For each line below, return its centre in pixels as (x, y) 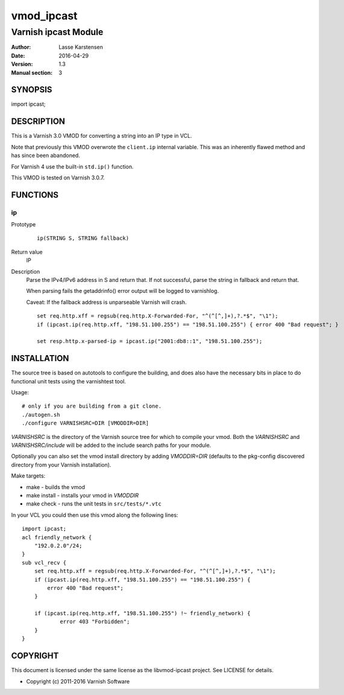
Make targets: (28, 476)
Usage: (20, 392)
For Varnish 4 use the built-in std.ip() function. (72, 167)
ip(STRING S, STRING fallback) (83, 238)
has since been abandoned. (46, 155)
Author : (21, 47)
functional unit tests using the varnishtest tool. (69, 381)
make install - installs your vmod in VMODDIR (83, 495)
